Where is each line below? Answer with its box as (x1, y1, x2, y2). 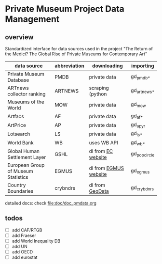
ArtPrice (7, 122, 27, 128)
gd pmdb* (131, 73, 150, 81)
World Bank (7, 140, 34, 146)
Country (7, 182, 26, 188)
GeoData (89, 187, 109, 194)
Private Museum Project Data (5, 3, 124, 15)
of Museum (7, 168, 33, 174)
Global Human (7, 148, 40, 155)
